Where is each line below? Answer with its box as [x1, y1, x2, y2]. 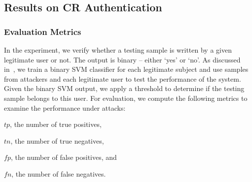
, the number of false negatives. [11, 168, 106, 179]
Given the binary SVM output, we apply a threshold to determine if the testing [4, 83, 245, 93]
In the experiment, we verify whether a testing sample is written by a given [4, 45, 232, 55]
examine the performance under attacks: [4, 102, 126, 113]
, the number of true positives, [10, 119, 102, 129]
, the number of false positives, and [10, 152, 117, 162]
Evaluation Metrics [4, 25, 81, 37]
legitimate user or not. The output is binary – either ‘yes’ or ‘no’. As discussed [4, 54, 241, 64]
